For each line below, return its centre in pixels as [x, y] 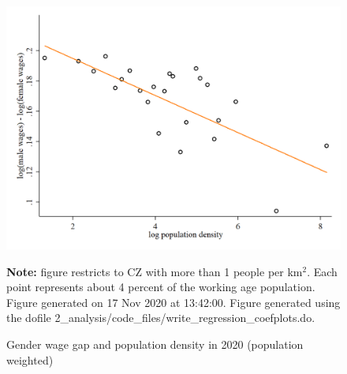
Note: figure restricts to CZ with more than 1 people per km [155, 271]
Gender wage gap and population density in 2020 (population [155, 344]
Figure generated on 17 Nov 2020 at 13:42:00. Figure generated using [173, 302]
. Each [322, 271]
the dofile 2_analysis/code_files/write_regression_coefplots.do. [161, 318]
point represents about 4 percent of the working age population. [161, 287]
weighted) [30, 359]
